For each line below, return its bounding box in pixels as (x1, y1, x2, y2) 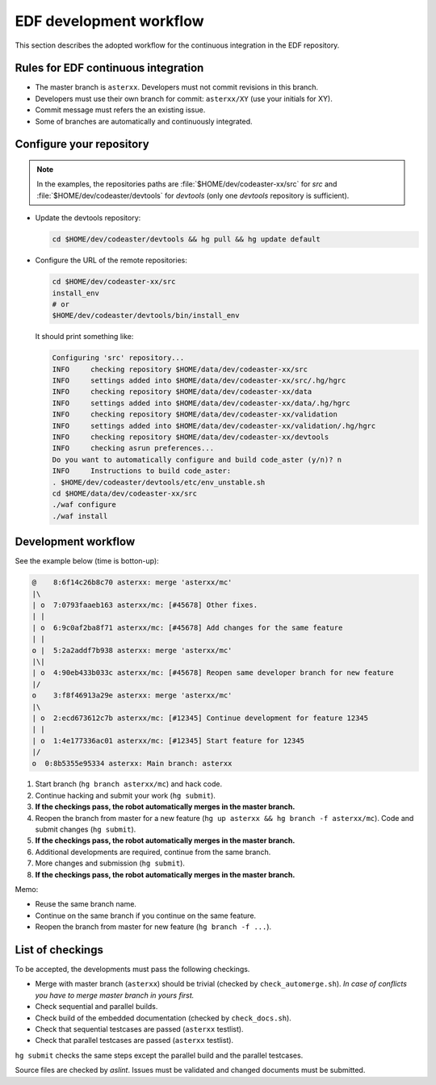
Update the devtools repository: (35, 213, 141, 223)
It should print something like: (35, 332, 134, 341)
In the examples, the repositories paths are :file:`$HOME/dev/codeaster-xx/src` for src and (36, 179, 337, 189)
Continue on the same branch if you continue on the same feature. (35, 911, 257, 920)
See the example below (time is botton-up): (15, 556, 159, 566)
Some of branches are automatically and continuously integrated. (35, 116, 254, 126)
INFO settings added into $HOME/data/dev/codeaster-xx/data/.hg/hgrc (52, 398, 350, 408)
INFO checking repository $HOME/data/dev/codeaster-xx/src (52, 364, 308, 374)
